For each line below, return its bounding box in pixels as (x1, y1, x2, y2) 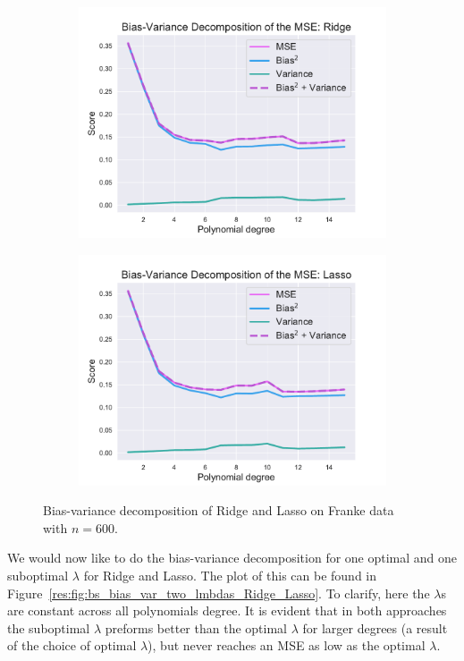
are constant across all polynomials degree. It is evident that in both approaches (7, 601, 447, 620)
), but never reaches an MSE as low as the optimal (148, 636, 426, 655)
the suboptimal (7, 618, 90, 637)
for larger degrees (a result (302, 618, 448, 637)
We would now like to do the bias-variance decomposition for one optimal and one (7, 548, 458, 567)
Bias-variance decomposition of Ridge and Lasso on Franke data (43, 501, 394, 520)
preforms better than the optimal (105, 618, 287, 637)
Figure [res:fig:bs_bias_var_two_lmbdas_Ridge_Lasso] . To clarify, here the (7, 583, 430, 602)
